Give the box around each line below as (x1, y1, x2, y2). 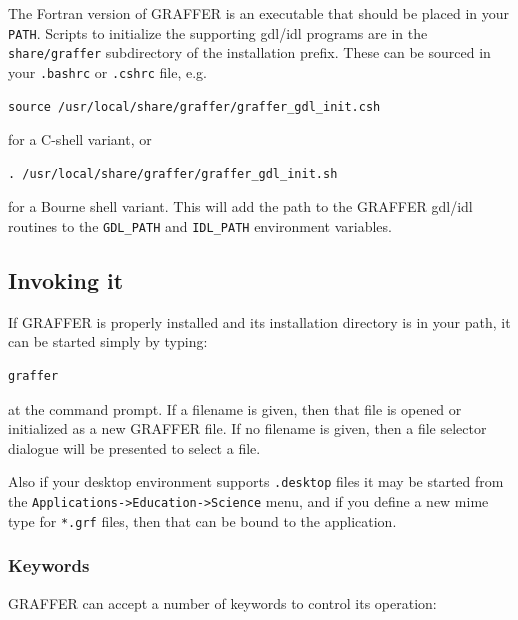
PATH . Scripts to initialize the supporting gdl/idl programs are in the (8, 22, 428, 43)
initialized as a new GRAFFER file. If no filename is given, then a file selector (8, 418, 487, 439)
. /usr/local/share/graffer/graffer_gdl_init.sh (8, 166, 338, 181)
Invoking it (8, 264, 124, 295)
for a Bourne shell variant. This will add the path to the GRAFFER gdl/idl (8, 196, 473, 217)
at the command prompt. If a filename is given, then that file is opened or (8, 398, 462, 419)
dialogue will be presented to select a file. (8, 437, 261, 458)
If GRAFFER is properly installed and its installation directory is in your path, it (8, 311, 511, 332)
